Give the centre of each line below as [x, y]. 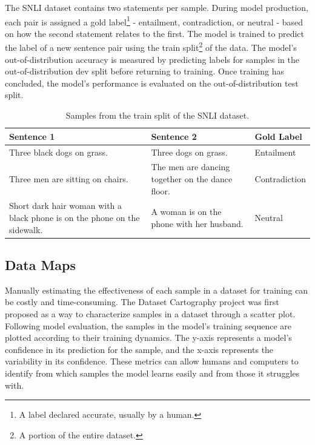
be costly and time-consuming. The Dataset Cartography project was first [142, 302]
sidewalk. [26, 229]
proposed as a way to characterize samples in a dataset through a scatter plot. [150, 314]
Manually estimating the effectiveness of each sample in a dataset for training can [157, 290]
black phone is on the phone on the [75, 217]
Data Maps [41, 265]
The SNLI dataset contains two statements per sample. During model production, [157, 7]
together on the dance [192, 178]
